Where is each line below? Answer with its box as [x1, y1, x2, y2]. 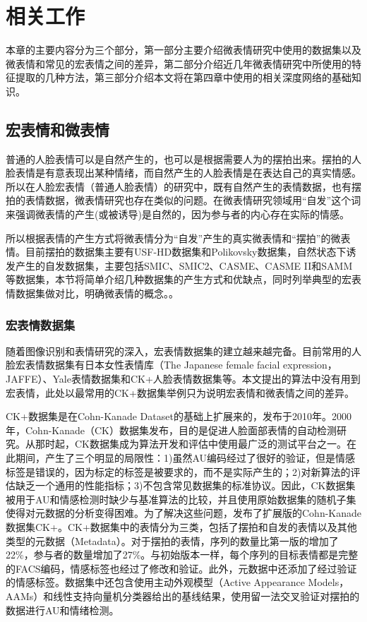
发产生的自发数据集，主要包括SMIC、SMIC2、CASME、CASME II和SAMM [6, 258, 353, 273]
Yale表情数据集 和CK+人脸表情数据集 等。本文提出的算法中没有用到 [52, 371, 361, 386]
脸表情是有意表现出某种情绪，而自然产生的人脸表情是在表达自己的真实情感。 [6, 165, 361, 180]
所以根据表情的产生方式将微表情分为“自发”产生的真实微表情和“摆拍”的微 [6, 230, 341, 245]
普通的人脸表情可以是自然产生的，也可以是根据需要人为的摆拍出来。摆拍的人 [6, 151, 361, 166]
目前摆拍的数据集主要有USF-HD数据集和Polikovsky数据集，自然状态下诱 [25, 244, 356, 259]
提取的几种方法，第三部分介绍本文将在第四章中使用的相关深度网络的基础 [15, 70, 351, 85]
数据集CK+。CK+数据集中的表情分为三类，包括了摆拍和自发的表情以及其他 [6, 519, 357, 534]
